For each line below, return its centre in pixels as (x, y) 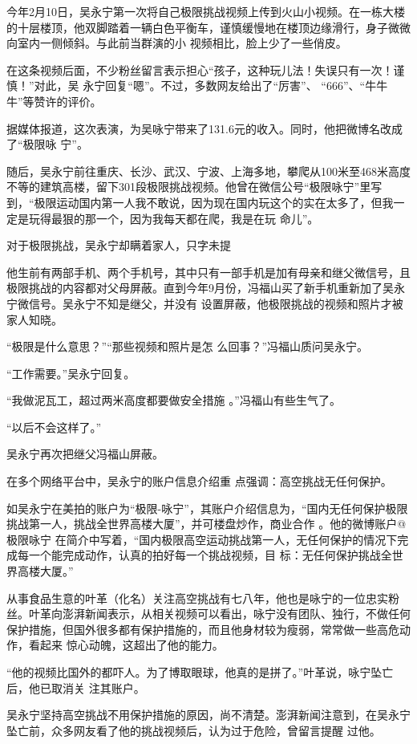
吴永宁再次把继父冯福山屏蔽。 (85, 454)
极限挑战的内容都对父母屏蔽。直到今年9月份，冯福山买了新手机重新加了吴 (200, 288)
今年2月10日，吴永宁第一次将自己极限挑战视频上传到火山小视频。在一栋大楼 (206, 11)
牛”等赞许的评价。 (54, 101)
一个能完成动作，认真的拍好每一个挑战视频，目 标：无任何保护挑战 (204, 555)
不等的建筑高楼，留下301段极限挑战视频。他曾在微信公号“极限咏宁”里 (189, 187)
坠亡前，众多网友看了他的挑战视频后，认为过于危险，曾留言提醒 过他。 (194, 730)
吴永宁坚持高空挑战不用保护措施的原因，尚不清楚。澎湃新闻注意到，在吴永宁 (208, 715)
